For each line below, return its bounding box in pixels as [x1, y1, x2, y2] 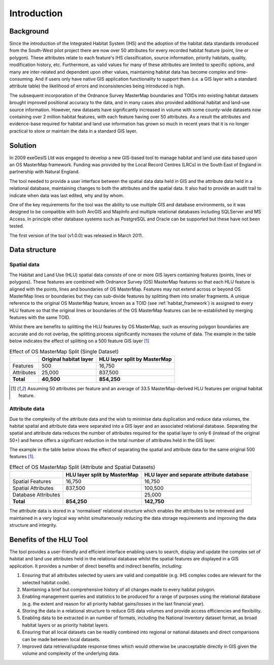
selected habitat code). [22, 579, 71, 585]
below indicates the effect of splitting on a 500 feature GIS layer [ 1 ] [9, 338, 150, 344]
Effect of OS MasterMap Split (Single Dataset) [9, 348, 119, 355]
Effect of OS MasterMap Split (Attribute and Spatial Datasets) [9, 464, 156, 471]
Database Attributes [12, 491, 60, 498]
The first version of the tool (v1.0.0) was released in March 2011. [9, 232, 143, 238]
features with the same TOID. [9, 314, 71, 321]
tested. [9, 223, 24, 229]
